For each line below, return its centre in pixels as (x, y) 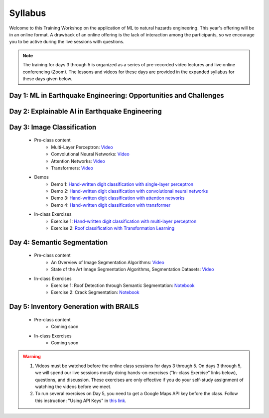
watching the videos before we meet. (73, 387)
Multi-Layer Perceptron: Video (82, 147)
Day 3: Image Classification (53, 127)
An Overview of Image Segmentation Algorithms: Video (108, 262)
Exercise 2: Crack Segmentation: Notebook (95, 292)
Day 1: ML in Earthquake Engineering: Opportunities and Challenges (117, 95)
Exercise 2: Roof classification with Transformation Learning (113, 228)
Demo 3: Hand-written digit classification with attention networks (118, 198)
